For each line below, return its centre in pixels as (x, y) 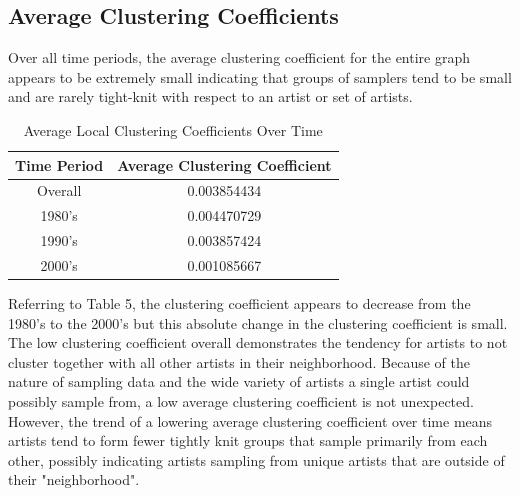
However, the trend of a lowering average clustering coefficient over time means (250, 420)
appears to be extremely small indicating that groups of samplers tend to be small (260, 76)
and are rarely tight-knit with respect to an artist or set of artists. (210, 96)
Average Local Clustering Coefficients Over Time (173, 129)
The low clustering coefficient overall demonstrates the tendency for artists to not (258, 342)
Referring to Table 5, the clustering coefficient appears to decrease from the (239, 303)
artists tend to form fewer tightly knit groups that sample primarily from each (248, 440)
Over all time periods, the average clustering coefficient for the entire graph (239, 57)
